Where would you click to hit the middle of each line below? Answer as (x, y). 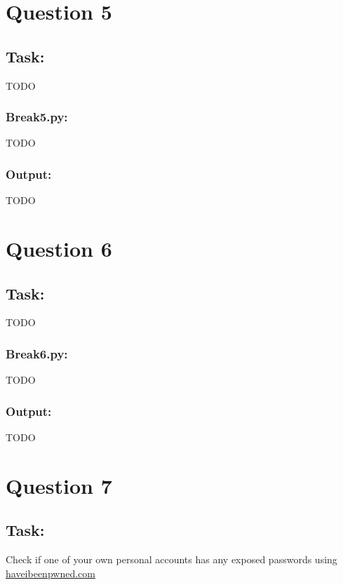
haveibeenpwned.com (51, 573)
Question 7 (59, 485)
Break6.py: (37, 353)
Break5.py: (37, 117)
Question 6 (59, 248)
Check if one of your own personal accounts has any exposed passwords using (171, 559)
